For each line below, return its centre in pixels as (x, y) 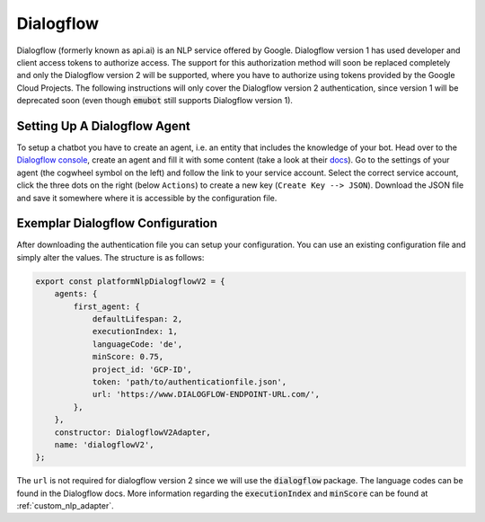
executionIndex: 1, (135, 332)
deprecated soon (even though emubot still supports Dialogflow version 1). (155, 101)
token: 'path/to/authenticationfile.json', (190, 381)
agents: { (76, 294)
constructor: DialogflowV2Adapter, (132, 432)
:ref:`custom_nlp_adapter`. (65, 506)
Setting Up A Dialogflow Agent (103, 126)
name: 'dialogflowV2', (104, 444)
